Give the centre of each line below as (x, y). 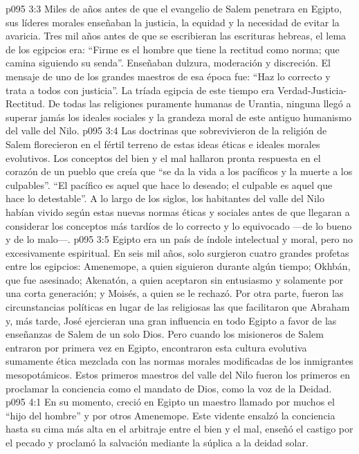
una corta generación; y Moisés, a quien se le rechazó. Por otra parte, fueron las (175, 293)
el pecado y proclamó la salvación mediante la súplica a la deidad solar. (157, 442)
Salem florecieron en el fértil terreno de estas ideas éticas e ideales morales (163, 144)
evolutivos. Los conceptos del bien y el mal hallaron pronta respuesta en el (163, 157)
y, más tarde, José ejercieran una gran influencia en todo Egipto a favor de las (171, 320)
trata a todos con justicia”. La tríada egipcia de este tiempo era (140, 90)
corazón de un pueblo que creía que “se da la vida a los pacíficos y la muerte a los (179, 171)
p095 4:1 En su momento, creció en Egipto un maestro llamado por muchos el (170, 402)
